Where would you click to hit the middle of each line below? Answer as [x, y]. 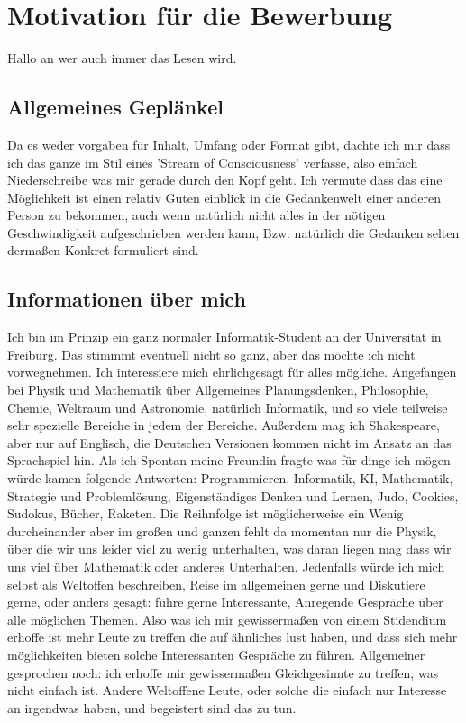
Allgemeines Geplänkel [115, 107]
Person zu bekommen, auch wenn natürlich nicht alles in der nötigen [196, 215]
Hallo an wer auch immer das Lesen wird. [122, 58]
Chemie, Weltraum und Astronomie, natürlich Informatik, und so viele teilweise [228, 407]
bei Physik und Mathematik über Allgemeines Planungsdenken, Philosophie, [218, 390]
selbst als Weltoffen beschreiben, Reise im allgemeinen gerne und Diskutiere [216, 584]
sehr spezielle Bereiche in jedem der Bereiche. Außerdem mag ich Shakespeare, [224, 425]
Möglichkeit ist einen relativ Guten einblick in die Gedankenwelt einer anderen [224, 197]
